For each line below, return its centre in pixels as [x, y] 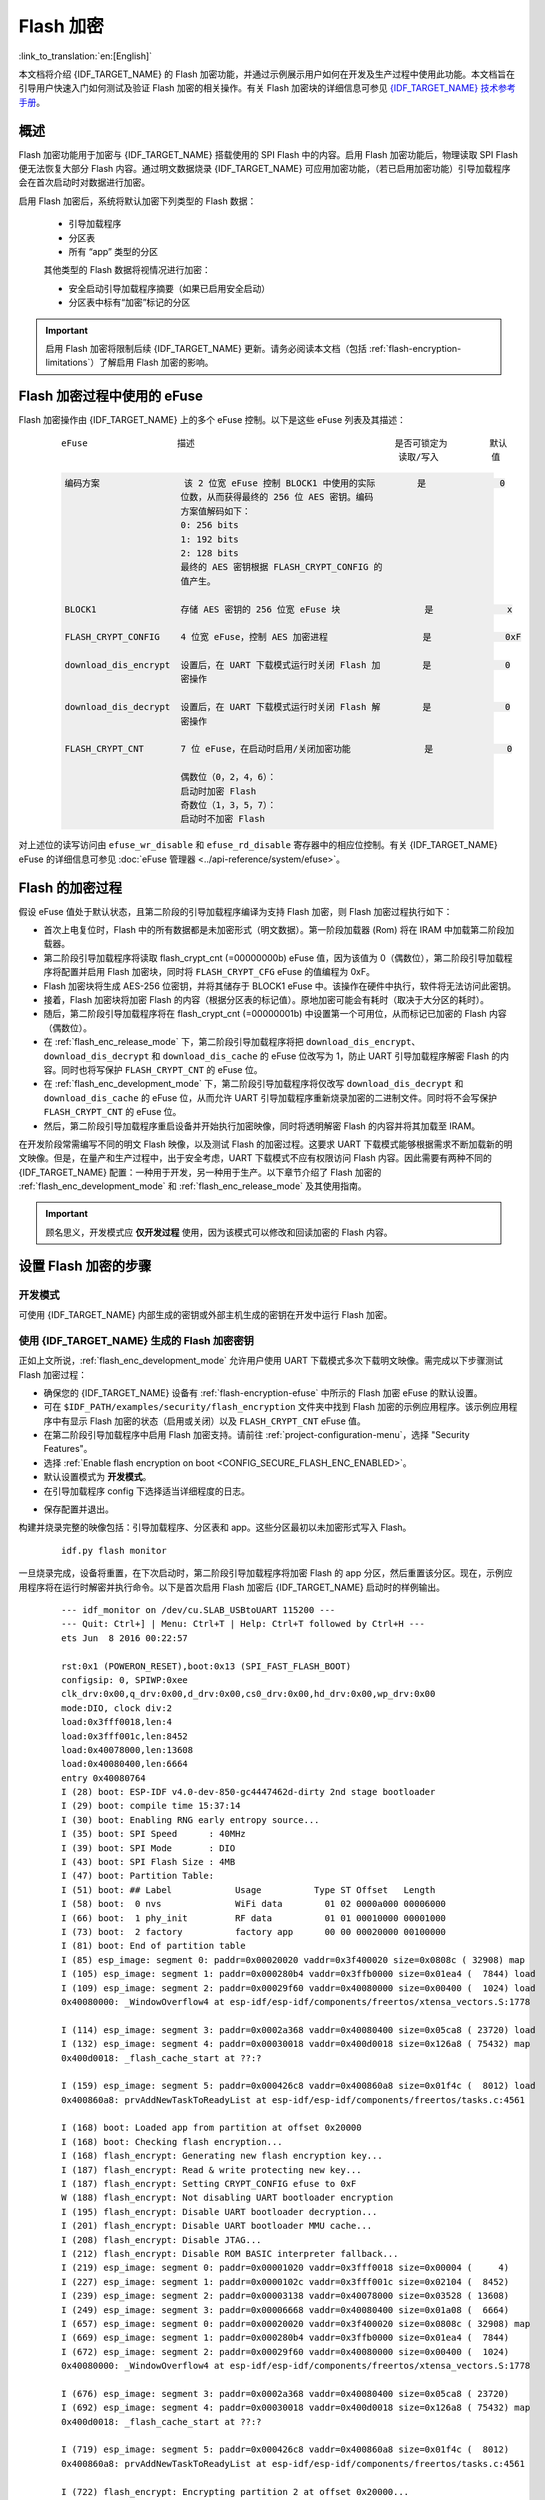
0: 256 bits [209, 525]
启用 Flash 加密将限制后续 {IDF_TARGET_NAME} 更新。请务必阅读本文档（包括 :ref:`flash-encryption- [253, 348]
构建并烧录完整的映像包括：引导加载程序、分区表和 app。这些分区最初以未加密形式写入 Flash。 [215, 1527]
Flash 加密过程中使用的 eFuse [111, 396]
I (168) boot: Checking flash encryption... [172, 2141]
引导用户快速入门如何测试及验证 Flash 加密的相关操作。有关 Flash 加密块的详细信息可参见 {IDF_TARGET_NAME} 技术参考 [267, 88]
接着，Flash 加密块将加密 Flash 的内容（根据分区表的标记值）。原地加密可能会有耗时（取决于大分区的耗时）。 [266, 999]
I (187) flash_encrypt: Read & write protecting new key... [211, 2169]
